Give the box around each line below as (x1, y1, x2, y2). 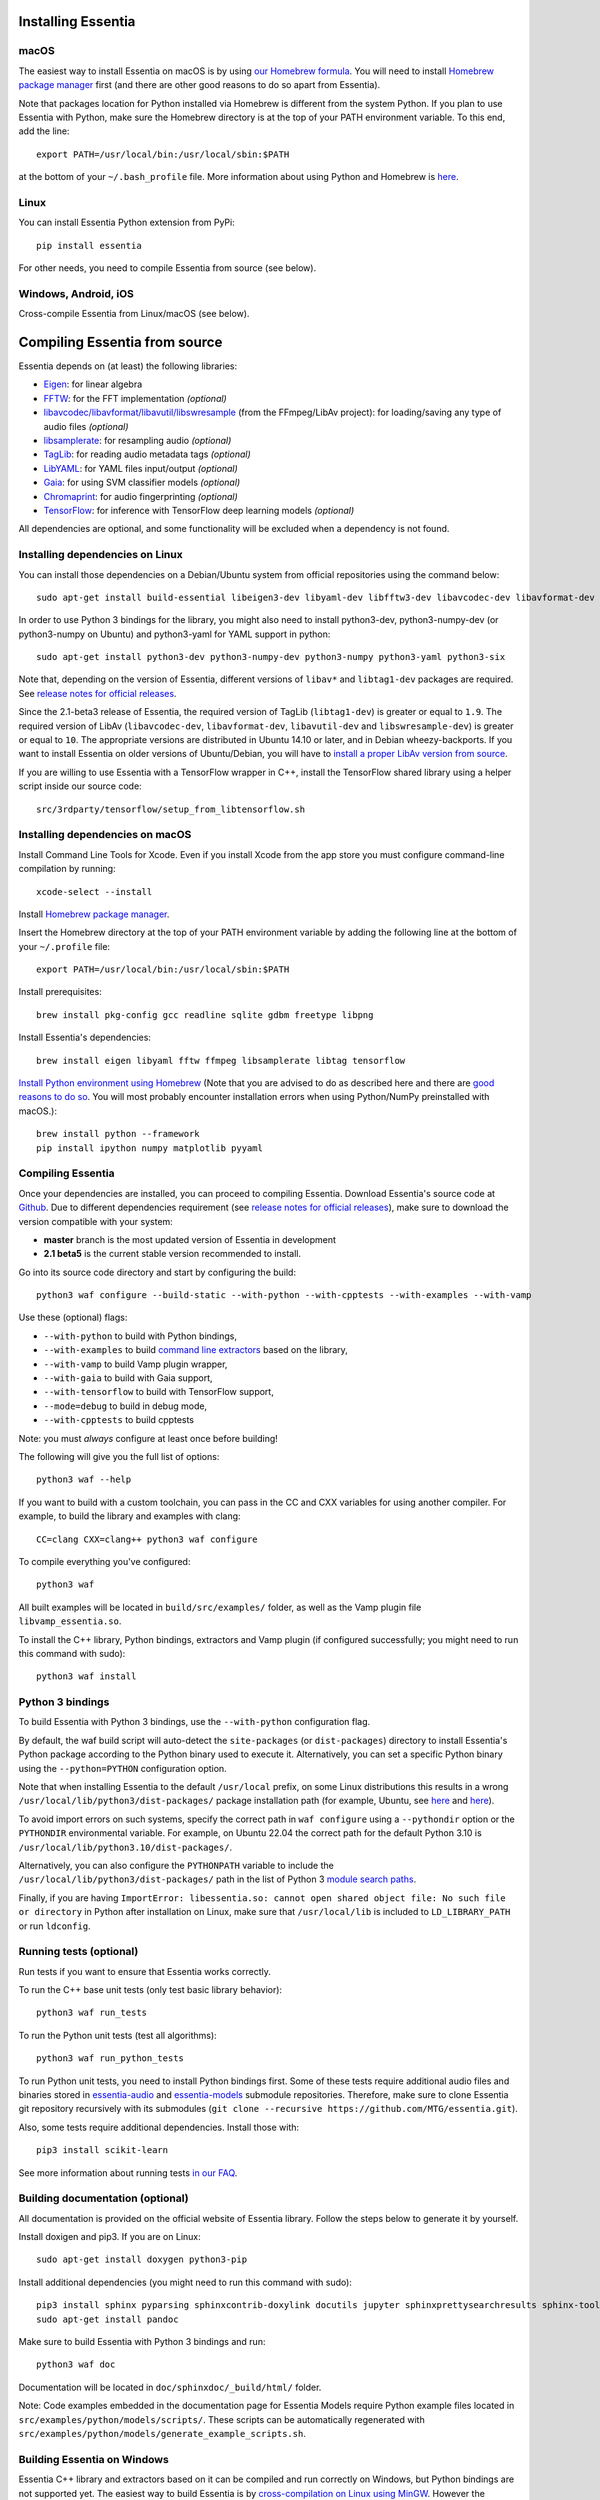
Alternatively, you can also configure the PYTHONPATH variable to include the (18, 1859, 334, 1871)
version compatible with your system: (18, 1215, 174, 1227)
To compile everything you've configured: (18, 1555, 191, 1567)
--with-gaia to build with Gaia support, (43, 1372, 214, 1384)
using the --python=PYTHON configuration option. (18, 1762, 227, 1774)
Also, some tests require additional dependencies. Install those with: (18, 2121, 300, 2133)
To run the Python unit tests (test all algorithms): (18, 2029, 217, 2041)
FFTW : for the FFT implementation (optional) (43, 392, 227, 404)
